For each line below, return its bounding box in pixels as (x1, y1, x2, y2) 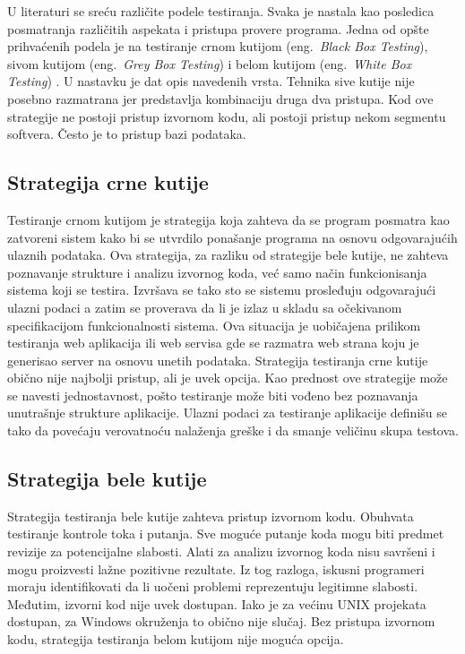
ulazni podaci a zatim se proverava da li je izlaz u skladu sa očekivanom (7, 297, 402, 316)
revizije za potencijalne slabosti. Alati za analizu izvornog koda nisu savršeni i (7, 542, 435, 561)
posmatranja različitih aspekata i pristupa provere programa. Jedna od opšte (7, 19, 429, 38)
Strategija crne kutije (7, 168, 209, 196)
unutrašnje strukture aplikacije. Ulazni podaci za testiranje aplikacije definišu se (7, 403, 447, 422)
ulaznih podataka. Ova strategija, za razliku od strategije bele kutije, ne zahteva (7, 245, 449, 264)
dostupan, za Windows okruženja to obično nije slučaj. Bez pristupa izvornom (7, 612, 435, 631)
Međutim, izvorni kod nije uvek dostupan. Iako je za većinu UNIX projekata (7, 594, 426, 613)
